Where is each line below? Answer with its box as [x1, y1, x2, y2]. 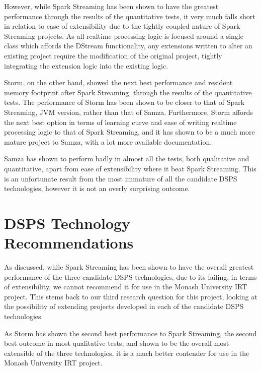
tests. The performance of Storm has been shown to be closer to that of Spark [4, 97, 245, 107]
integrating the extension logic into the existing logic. [4, 60, 168, 71]
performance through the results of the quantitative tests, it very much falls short [4, 11, 255, 21]
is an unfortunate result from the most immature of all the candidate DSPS [4, 173, 237, 183]
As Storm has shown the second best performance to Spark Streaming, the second [4, 328, 257, 338]
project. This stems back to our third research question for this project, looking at [4, 291, 257, 301]
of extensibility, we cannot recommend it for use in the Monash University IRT [4, 281, 247, 292]
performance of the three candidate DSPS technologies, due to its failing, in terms [4, 271, 257, 282]
